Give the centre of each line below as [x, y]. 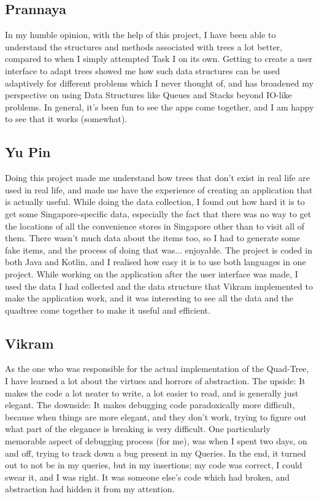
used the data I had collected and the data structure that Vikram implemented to [159, 286]
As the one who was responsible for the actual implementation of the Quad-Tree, [157, 369]
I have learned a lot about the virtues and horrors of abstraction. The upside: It [155, 381]
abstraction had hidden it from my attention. [90, 489]
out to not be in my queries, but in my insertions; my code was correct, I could [154, 465]
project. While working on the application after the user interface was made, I [152, 273]
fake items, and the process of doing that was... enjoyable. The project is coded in [159, 249]
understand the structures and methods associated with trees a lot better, [144, 46]
